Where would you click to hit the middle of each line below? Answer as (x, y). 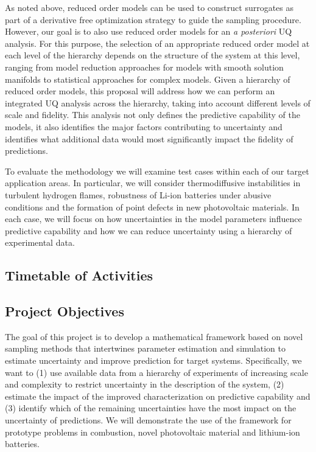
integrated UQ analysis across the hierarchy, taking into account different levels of (158, 103)
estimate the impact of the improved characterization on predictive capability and (158, 396)
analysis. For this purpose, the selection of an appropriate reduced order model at (157, 43)
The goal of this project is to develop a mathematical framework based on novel (154, 336)
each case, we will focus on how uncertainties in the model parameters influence (153, 219)
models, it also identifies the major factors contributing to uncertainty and (144, 126)
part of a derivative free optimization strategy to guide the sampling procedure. (153, 19)
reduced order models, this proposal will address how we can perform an (140, 91)
